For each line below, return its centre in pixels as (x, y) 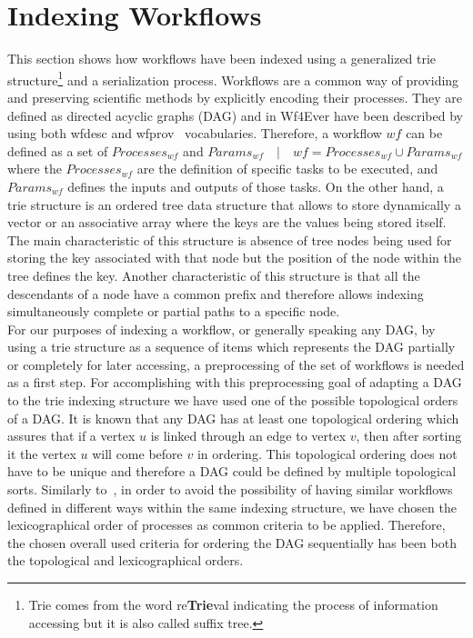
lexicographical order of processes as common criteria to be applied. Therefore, (226, 525)
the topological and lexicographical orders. (126, 560)
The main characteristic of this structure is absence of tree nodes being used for (230, 239)
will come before (137, 453)
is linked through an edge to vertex (248, 436)
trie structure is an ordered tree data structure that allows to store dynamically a (234, 204)
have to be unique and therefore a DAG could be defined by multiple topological (232, 471)
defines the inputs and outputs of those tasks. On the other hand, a (256, 186)
